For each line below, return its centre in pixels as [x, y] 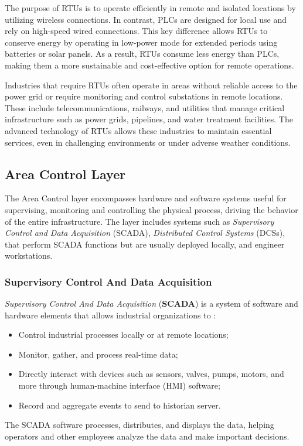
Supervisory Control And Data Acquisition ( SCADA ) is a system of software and [151, 303]
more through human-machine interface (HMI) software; [119, 385]
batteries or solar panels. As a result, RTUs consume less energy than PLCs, [142, 54]
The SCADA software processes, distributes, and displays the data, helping [139, 425]
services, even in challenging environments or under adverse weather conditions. [148, 142]
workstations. [29, 255]
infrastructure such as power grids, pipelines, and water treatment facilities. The [149, 119]
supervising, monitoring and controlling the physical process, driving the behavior [151, 209]
